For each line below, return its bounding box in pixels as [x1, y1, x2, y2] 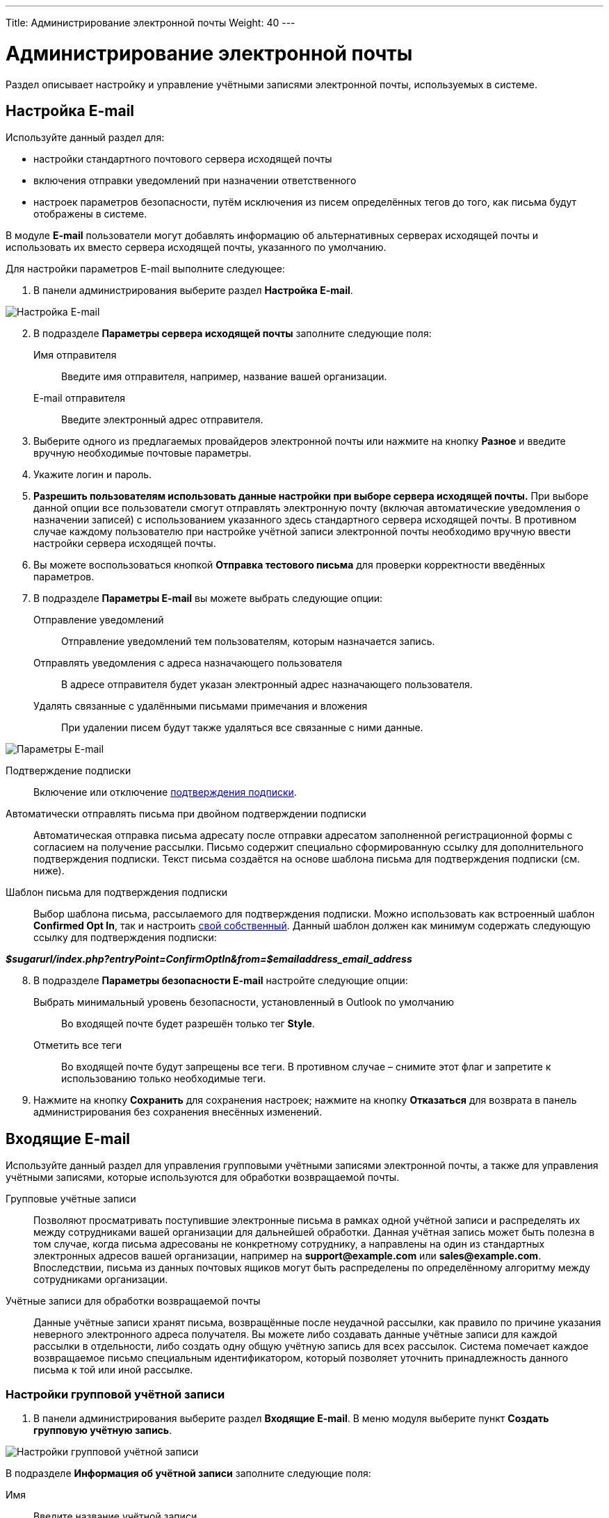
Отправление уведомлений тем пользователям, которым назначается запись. [61, 635, 435, 648]
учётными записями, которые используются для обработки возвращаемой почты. [6, 1171, 400, 1184]
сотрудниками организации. [33, 1273, 168, 1286]
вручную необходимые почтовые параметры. [33, 447, 252, 459]
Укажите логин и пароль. [33, 468, 152, 481]
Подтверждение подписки [6, 765, 131, 777]
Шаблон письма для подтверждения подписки [6, 886, 228, 899]
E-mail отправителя [33, 392, 126, 405]
